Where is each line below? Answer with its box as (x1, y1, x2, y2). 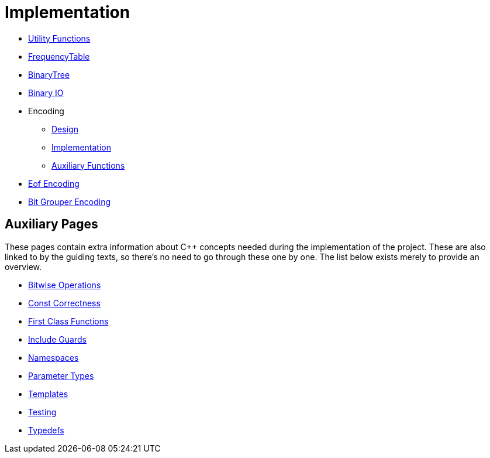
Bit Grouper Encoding (28, 196, 111, 207)
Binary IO (28, 87, 64, 98)
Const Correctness (28, 298, 101, 308)
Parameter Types (28, 370, 94, 381)
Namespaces (28, 352, 79, 363)
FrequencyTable (28, 51, 90, 61)
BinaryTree (28, 69, 70, 80)
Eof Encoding (28, 178, 80, 189)
